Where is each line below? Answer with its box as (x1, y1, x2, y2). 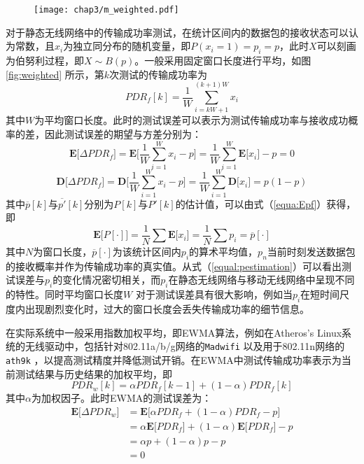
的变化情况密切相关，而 (52, 272, 161, 287)
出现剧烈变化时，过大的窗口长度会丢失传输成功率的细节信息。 (24, 302, 309, 316)
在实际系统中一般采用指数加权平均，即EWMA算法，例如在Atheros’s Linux (6, 325, 342, 339)
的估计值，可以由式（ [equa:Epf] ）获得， (175, 196, 356, 211)
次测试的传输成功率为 (109, 66, 208, 81)
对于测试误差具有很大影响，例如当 (135, 287, 293, 302)
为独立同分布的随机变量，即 (63, 38, 191, 53)
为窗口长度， (33, 244, 92, 259)
